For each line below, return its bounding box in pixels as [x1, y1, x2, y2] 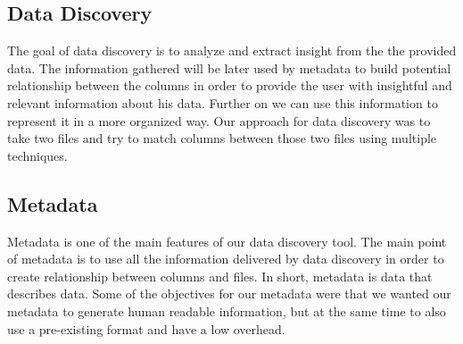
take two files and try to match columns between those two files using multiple [7, 129, 437, 147]
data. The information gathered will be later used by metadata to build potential [7, 58, 451, 77]
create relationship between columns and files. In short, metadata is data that [7, 266, 433, 285]
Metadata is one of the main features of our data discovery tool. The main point [7, 231, 447, 250]
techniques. [7, 146, 68, 164]
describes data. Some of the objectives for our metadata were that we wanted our [7, 284, 451, 303]
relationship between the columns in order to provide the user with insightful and [7, 76, 452, 95]
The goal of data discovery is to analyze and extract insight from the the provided [7, 41, 457, 60]
